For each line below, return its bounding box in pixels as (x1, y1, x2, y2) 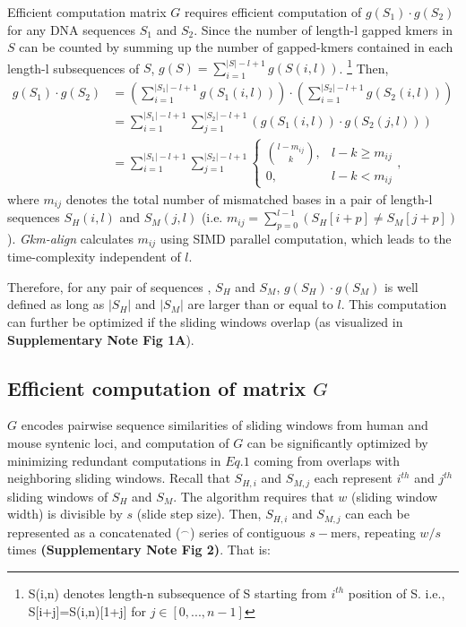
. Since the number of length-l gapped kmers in (194, 20, 453, 39)
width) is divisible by (7, 504, 123, 523)
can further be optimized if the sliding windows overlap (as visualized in (7, 313, 403, 331)
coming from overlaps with (254, 451, 401, 469)
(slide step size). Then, (136, 504, 262, 523)
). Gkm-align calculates (7, 228, 134, 247)
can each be (345, 504, 410, 523)
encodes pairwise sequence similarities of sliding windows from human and (21, 416, 428, 434)
